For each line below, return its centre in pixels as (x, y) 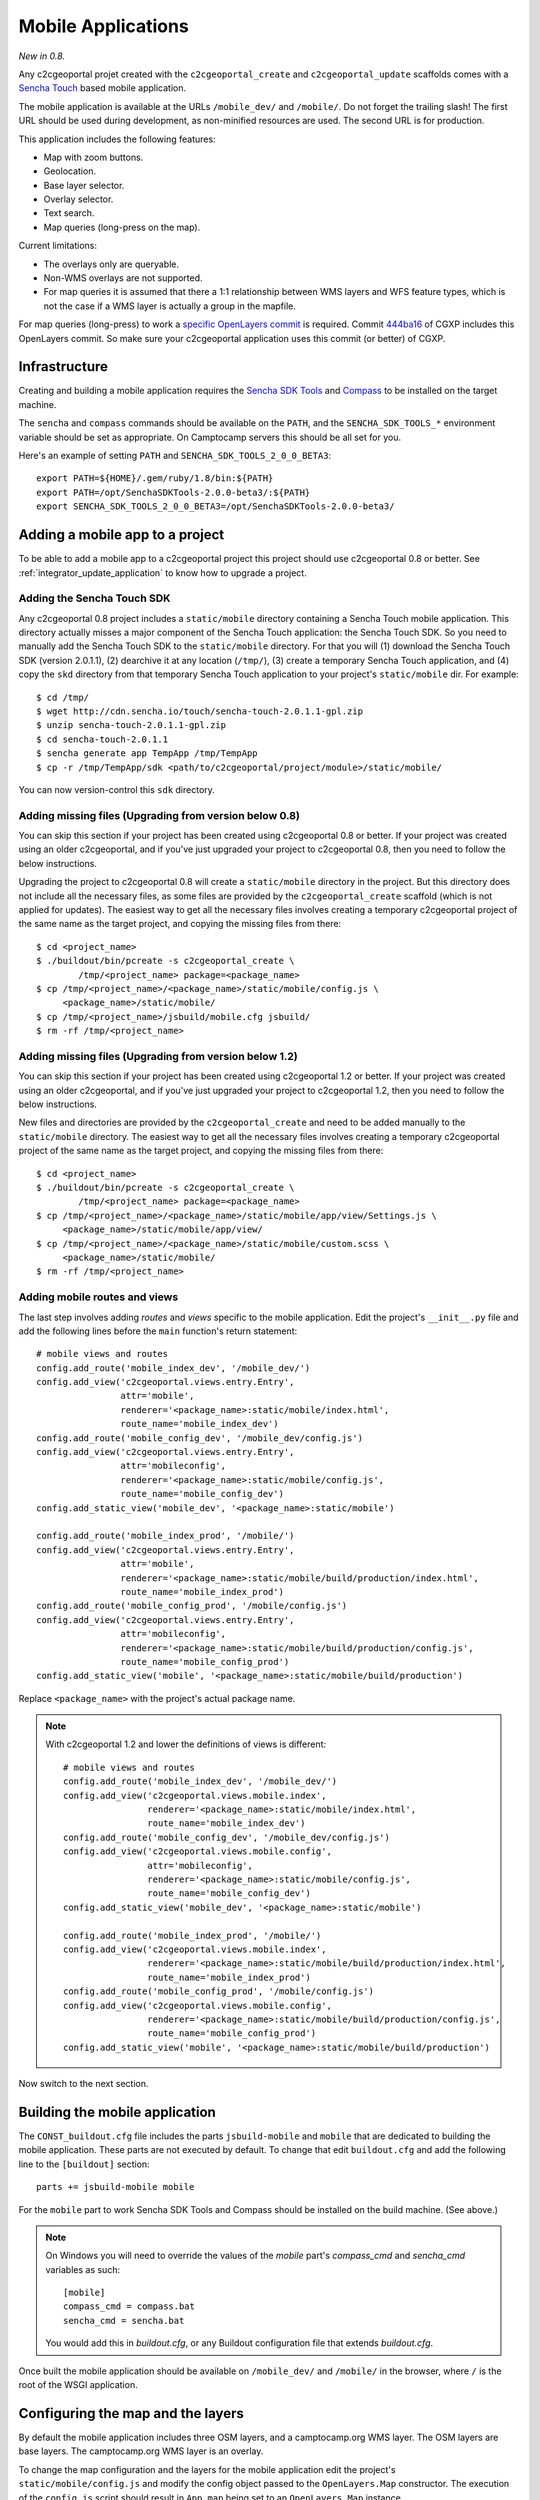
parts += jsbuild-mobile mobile (115, 2187)
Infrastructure (63, 366)
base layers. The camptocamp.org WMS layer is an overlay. (141, 2451)
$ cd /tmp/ (63, 697)
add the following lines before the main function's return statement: (158, 1331)
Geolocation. (70, 171)
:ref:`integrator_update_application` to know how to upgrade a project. (162, 572)
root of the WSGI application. (78, 2385)
